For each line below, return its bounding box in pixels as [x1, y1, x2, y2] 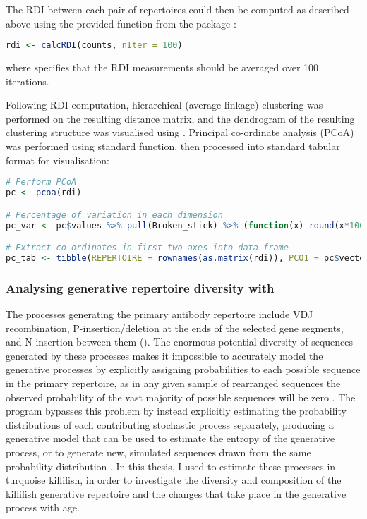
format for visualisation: [6, 152, 109, 167]
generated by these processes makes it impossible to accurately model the [6, 348, 323, 362]
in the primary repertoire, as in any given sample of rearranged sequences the [6, 375, 341, 390]
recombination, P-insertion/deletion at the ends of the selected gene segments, [6, 320, 344, 335]
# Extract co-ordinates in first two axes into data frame [6, 243, 289, 253]
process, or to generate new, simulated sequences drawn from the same [6, 444, 311, 459]
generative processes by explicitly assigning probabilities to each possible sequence [6, 362, 361, 377]
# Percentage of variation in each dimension [6, 209, 223, 220]
